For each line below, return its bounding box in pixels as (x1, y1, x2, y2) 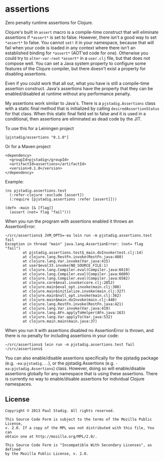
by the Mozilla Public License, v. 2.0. (5, 451, 89, 456)
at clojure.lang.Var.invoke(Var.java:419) (23, 306, 111, 311)
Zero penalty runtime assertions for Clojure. (5, 20, 94, 26)
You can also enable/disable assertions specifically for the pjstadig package (5, 355, 159, 361)
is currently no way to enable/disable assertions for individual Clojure (5, 376, 145, 382)
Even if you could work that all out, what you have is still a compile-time (5, 80, 149, 86)
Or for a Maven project (5, 143, 51, 149)
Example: (5, 179, 24, 184)
